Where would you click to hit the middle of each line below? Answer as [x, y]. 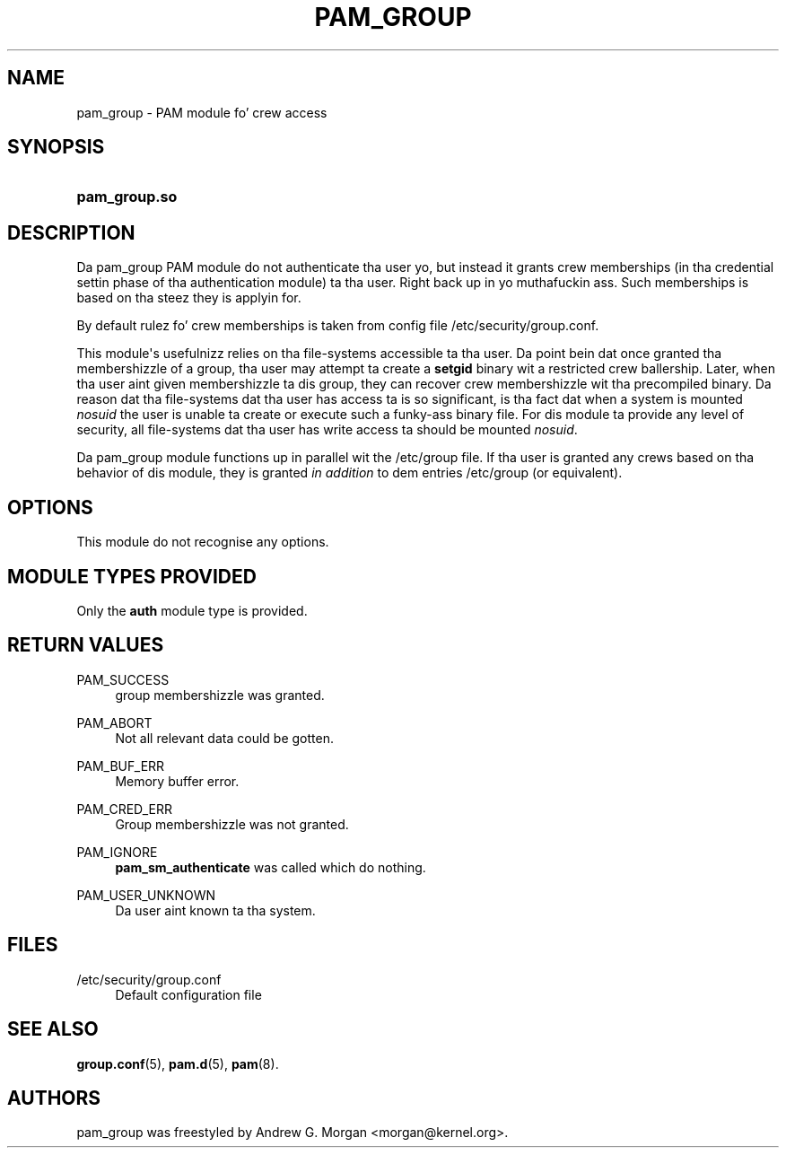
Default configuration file [188, 994]
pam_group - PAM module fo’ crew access [202, 112]
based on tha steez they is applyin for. [189, 298]
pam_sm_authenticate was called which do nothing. [271, 867]
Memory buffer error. [177, 781]
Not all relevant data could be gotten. [224, 738]
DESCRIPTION [71, 232]
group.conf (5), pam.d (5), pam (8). [178, 1063]
